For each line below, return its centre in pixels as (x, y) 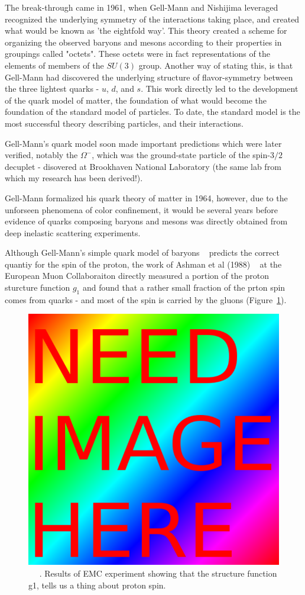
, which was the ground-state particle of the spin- (181, 155)
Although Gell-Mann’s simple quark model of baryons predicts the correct (142, 253)
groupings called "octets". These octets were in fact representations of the (137, 54)
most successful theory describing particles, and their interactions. (124, 123)
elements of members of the (54, 65)
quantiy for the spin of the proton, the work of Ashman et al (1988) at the (143, 264)
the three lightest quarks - (52, 89)
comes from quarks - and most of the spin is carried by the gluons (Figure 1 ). (146, 299)
